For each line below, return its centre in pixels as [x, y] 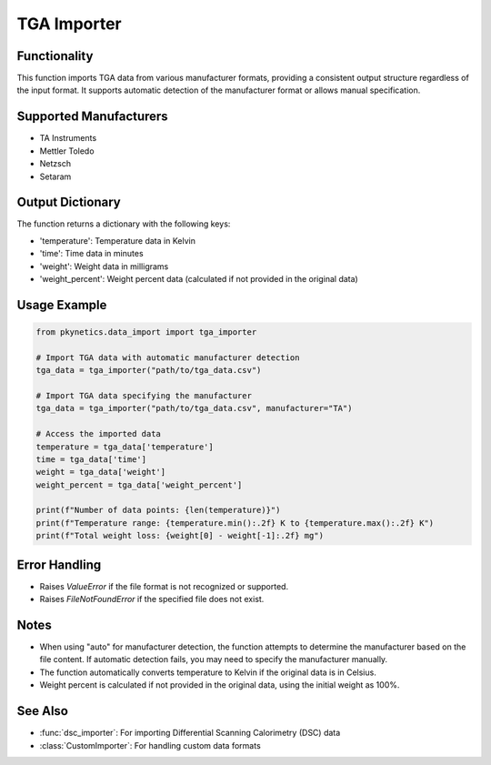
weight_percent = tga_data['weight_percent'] [139, 485]
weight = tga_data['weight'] [101, 472]
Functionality [55, 56]
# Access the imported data [98, 434]
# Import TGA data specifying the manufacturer [144, 395]
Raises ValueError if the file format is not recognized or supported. [164, 586]
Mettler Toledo [67, 151]
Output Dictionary [69, 202]
